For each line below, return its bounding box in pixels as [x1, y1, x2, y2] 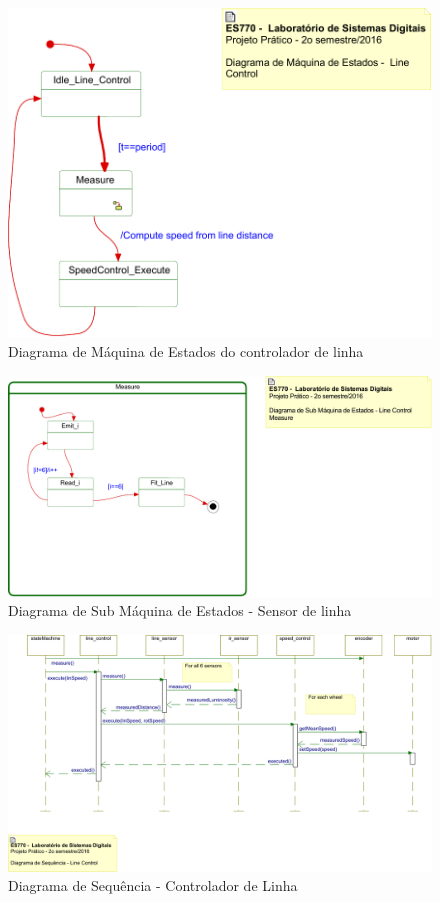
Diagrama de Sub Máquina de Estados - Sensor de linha [8, 600, 352, 621]
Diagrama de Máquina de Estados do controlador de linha [8, 340, 364, 361]
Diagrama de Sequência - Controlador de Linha [8, 875, 298, 896]
